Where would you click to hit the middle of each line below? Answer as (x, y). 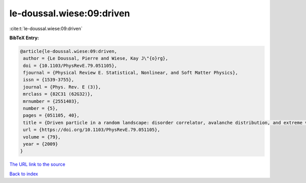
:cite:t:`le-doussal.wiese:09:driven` (46, 29)
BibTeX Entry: (24, 38)
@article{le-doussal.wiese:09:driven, (69, 51)
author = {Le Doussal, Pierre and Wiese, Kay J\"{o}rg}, (96, 58)
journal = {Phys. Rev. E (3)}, (62, 87)
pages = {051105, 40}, (52, 115)
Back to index (24, 174)
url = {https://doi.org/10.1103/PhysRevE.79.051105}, (92, 130)
